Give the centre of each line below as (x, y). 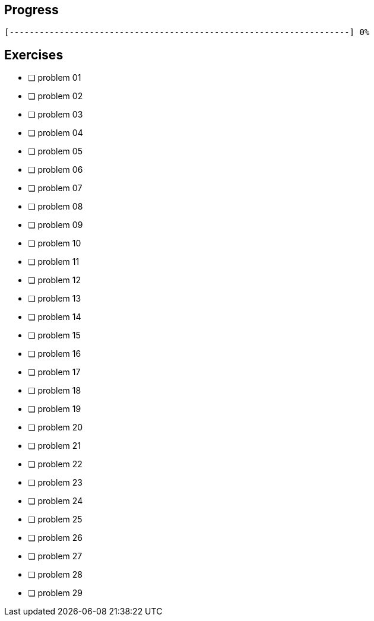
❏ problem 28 (56, 575)
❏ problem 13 (55, 299)
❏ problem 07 (55, 188)
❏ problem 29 (56, 593)
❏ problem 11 (54, 262)
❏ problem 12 (55, 280)
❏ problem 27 (55, 556)
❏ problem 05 (55, 151)
